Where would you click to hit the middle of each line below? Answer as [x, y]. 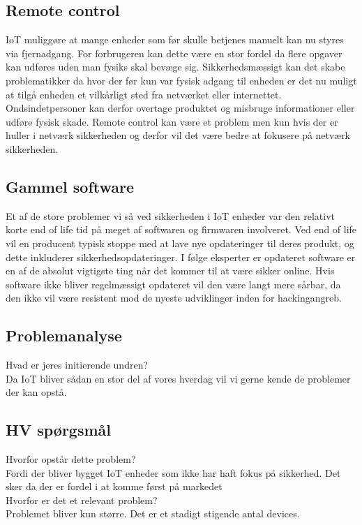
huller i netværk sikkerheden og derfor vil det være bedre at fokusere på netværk [178, 135]
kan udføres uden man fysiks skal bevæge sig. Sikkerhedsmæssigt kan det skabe [175, 67]
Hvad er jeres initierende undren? [77, 365]
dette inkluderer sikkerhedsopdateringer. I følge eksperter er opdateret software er [181, 257]
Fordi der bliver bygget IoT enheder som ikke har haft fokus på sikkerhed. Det [173, 472]
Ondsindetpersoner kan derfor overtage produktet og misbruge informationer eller [180, 108]
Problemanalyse [64, 335]
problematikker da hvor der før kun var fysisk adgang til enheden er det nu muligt [181, 80]
